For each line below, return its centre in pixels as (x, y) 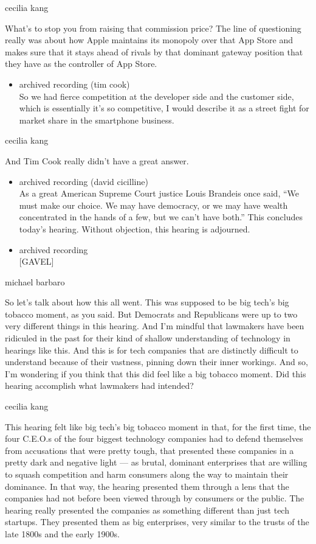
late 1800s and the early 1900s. (62, 533)
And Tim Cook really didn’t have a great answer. (97, 160)
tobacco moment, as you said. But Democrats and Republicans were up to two (151, 314)
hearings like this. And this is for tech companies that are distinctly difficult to (152, 350)
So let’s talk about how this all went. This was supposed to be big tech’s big (147, 302)
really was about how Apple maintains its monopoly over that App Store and (149, 40)
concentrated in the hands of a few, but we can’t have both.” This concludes (161, 217)
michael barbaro (35, 281)
